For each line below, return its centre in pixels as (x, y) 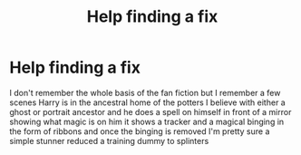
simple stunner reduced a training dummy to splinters (109, 140)
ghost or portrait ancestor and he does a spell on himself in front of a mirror (150, 111)
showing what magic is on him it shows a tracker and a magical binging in (147, 121)
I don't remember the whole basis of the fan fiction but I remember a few (145, 92)
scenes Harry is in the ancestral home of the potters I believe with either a (147, 102)
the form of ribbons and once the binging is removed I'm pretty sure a (140, 131)
